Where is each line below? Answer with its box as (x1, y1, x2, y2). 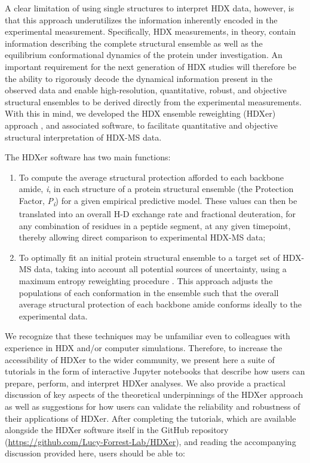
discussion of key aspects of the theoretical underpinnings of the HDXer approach (5, 388, 303, 401)
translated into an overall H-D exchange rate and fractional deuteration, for (19, 208, 296, 220)
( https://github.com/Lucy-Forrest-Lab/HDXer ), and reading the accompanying (5, 435, 296, 447)
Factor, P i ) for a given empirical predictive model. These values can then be (19, 194, 297, 208)
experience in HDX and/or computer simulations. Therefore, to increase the (5, 341, 283, 354)
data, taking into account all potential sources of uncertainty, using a (34, 263, 287, 275)
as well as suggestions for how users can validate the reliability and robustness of (5, 400, 300, 412)
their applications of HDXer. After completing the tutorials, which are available (5, 412, 296, 424)
